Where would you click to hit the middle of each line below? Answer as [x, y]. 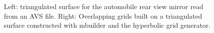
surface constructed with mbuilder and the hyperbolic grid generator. [107, 25]
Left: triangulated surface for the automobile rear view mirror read [104, 6]
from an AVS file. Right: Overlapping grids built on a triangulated [103, 16]
